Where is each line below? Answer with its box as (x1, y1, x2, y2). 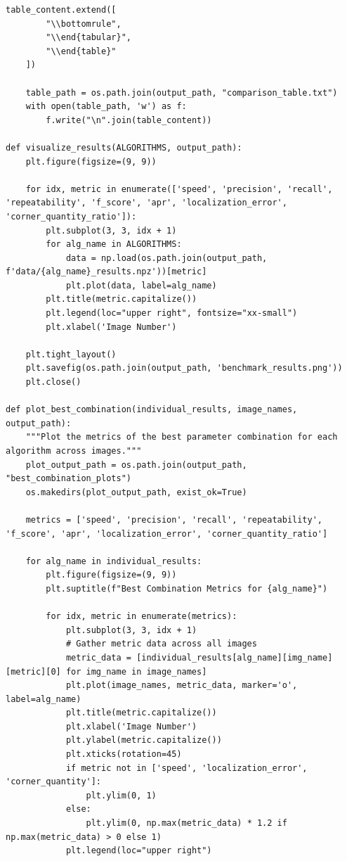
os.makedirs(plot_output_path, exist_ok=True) (25, 487, 247, 497)
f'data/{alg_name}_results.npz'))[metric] (6, 267, 207, 277)
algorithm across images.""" (6, 446, 142, 456)
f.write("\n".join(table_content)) (46, 115, 212, 125)
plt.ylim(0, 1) (86, 790, 157, 801)
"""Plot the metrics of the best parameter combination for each (25, 432, 338, 442)
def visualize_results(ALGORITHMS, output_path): (6, 142, 242, 153)
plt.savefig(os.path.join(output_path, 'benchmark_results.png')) (25, 363, 343, 374)
